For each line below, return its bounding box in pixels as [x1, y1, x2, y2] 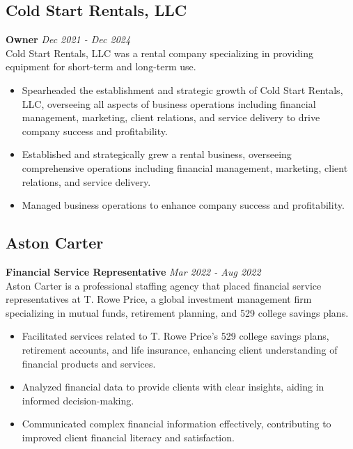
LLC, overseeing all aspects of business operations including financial [22, 96, 316, 111]
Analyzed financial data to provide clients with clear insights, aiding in [22, 379, 324, 394]
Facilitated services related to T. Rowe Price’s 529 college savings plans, [22, 329, 329, 343]
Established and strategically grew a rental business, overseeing [22, 147, 292, 162]
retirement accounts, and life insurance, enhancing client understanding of [22, 342, 338, 356]
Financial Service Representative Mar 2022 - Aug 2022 [6, 264, 261, 278]
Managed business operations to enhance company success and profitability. [22, 198, 345, 212]
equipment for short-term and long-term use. [6, 59, 196, 74]
